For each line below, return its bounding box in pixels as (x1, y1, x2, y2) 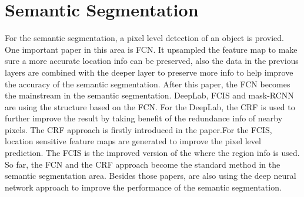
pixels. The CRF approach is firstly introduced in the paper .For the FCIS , (5, 123, 272, 135)
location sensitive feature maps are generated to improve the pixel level (5, 135, 261, 147)
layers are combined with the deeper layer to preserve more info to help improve (5, 66, 293, 78)
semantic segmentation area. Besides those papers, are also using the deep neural (5, 169, 296, 182)
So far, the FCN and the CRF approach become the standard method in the (5, 158, 280, 170)
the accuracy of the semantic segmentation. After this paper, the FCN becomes (5, 77, 290, 90)
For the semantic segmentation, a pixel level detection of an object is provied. (5, 32, 284, 44)
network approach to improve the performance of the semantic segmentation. (5, 181, 282, 193)
